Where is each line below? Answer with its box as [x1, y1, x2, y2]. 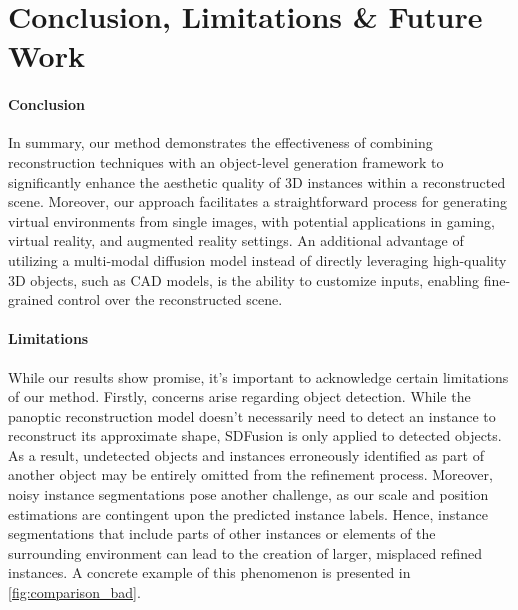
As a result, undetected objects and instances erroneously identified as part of [8, 444, 484, 465]
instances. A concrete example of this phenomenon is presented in [8, 562, 411, 583]
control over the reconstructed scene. [57, 289, 283, 310]
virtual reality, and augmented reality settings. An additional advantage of [8, 230, 464, 251]
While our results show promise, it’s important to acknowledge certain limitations [8, 366, 509, 387]
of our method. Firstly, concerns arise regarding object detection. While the [8, 386, 471, 407]
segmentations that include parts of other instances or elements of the [8, 523, 436, 544]
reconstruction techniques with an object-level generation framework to [8, 151, 444, 172]
